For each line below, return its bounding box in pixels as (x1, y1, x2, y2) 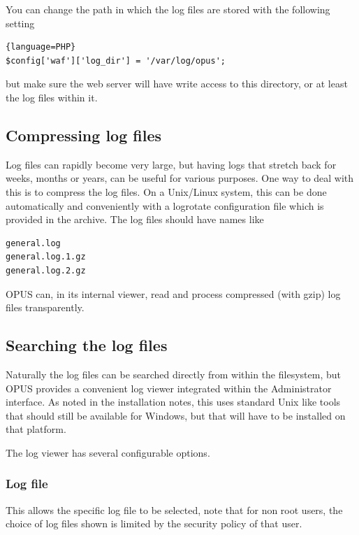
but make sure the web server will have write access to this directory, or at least (6, 76, 348, 91)
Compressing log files (6, 124, 161, 145)
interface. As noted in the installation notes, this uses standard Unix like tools (6, 394, 341, 409)
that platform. (6, 422, 66, 436)
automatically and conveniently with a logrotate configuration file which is (6, 198, 324, 213)
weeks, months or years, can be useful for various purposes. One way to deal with (6, 171, 354, 185)
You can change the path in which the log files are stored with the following (6, 2, 330, 16)
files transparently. (6, 300, 85, 315)
